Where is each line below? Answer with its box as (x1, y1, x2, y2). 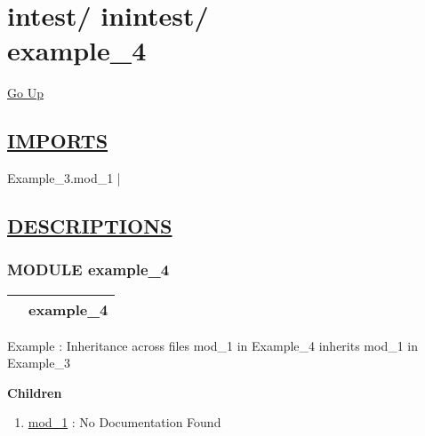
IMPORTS (7, 127, 108, 155)
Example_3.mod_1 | (7, 169, 121, 187)
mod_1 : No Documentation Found (28, 413, 221, 432)
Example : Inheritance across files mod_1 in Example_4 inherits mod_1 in (7, 336, 419, 354)
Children (7, 383, 62, 401)
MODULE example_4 (7, 258, 170, 281)
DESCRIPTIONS (7, 212, 172, 240)
